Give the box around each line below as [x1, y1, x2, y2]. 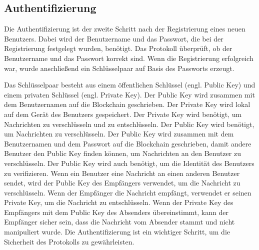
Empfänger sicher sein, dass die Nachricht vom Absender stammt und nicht [4, 216, 235, 227]
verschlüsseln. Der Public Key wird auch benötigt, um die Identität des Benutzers [4, 157, 254, 168]
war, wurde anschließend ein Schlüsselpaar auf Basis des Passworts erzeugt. [4, 62, 234, 73]
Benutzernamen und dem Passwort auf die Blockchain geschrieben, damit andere [4, 138, 251, 148]
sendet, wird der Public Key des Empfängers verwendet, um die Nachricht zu [4, 177, 240, 188]
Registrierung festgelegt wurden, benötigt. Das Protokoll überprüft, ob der [4, 43, 232, 53]
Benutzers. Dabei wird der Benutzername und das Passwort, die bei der [4, 33, 223, 43]
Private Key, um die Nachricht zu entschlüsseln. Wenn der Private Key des [4, 197, 233, 207]
